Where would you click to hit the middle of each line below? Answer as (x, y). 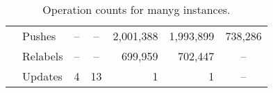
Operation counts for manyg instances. (136, 9)
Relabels (43, 56)
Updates (42, 76)
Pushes (39, 36)
